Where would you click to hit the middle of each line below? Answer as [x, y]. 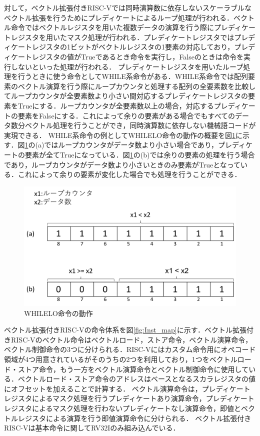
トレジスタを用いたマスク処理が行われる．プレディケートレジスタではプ [123, 37]
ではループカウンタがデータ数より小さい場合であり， [131, 145]
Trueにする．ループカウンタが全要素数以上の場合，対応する [116, 105]
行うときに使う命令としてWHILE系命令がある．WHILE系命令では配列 [133, 76]
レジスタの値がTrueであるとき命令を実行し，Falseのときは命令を [137, 56]
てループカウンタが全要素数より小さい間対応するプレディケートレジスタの [126, 96]
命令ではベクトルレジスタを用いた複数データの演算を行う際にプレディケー [133, 27]
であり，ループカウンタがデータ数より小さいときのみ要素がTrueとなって [122, 164]
